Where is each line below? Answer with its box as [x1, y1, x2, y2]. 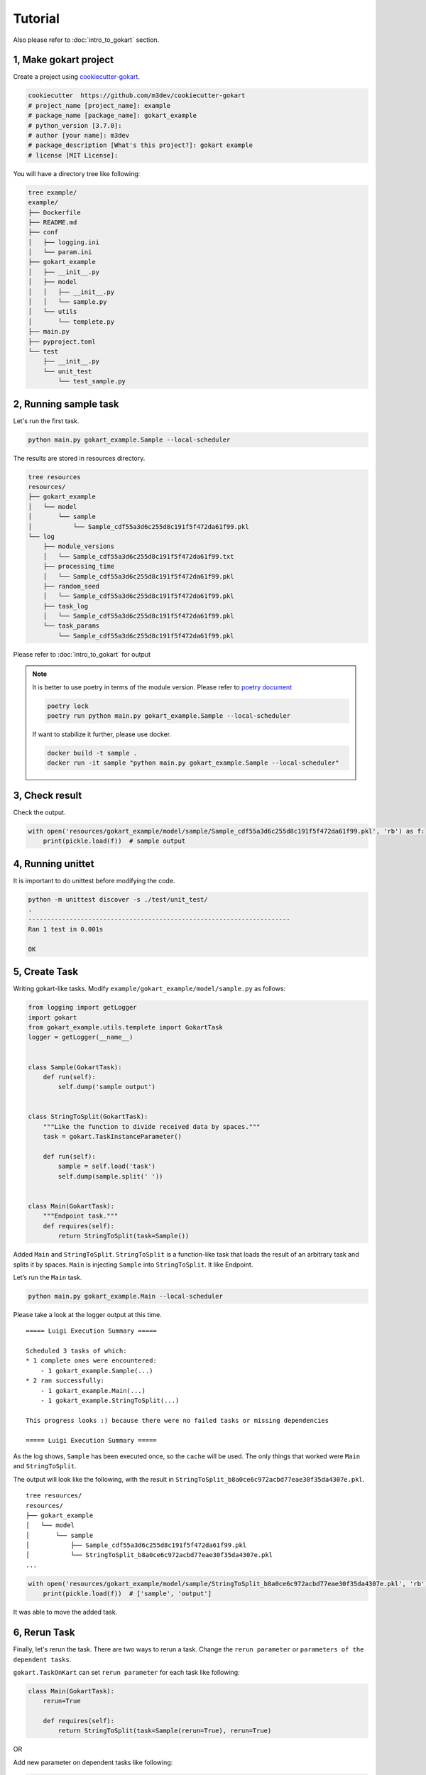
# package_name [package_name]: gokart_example [28, 111, 197, 120]
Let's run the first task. [13, 416, 80, 425]
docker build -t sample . [47, 749, 138, 757]
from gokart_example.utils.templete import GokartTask [28, 1023, 223, 1031]
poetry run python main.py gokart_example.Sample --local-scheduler [47, 712, 291, 720]
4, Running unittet [13, 858, 94, 870]
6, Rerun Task [13, 1627, 75, 1639]
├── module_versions [43, 542, 115, 550]
